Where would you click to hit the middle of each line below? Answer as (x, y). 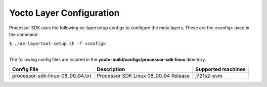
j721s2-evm (209, 76)
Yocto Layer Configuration (64, 13)
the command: (24, 34)
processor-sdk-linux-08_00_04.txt (52, 76)
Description (111, 69)
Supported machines (221, 69)
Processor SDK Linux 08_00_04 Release (143, 76)
